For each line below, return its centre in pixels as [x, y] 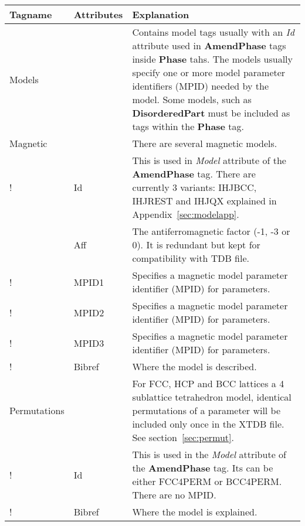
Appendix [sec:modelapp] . [186, 214]
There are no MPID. [174, 495]
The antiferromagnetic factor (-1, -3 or [211, 231]
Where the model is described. [194, 366]
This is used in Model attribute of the [209, 160]
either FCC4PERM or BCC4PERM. [207, 481]
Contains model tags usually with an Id [213, 32]
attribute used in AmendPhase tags [209, 45]
